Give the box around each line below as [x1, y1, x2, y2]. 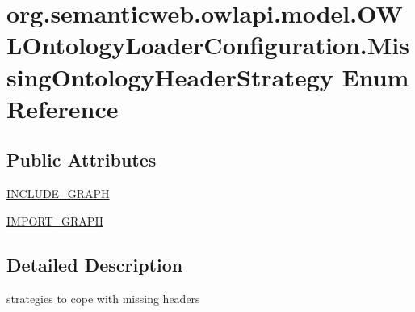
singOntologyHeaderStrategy [6, 60, 333, 93]
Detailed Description [6, 251, 183, 276]
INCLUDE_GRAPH [6, 185, 110, 202]
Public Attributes [6, 147, 157, 172]
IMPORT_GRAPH [6, 212, 103, 229]
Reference [6, 91, 119, 124]
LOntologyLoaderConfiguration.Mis [6, 28, 410, 61]
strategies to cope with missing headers [6, 289, 200, 306]
